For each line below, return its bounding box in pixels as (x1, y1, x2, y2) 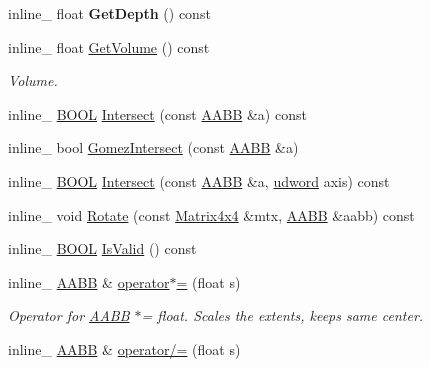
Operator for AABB (8, 305, 130, 326)
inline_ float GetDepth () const (8, 3, 211, 23)
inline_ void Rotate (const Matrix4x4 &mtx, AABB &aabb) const (8, 204, 415, 225)
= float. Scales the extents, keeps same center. (141, 305, 424, 326)
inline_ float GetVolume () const (8, 36, 210, 57)
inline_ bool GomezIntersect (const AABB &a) (8, 137, 299, 158)
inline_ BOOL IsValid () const (8, 238, 197, 259)
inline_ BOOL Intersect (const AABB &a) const (8, 103, 307, 124)
